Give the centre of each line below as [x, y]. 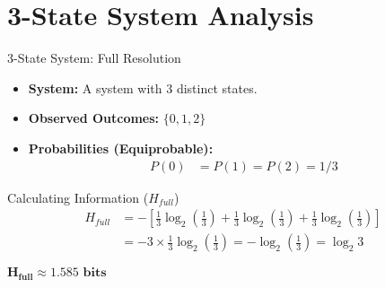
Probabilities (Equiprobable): [121, 148]
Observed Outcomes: [94, 118]
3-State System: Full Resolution [94, 58]
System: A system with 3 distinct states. [143, 87]
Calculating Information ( [78, 197]
